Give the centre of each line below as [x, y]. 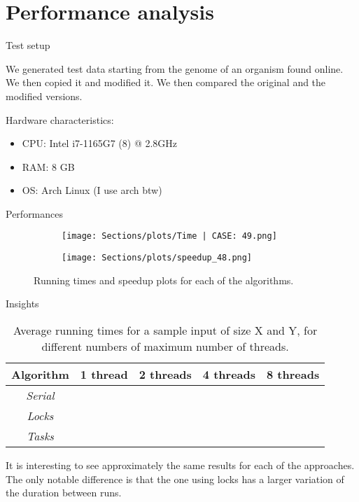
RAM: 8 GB [48, 166]
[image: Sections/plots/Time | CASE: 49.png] [169, 236]
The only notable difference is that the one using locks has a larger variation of [175, 479]
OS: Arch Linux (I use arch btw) [92, 190]
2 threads [165, 374]
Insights [22, 304]
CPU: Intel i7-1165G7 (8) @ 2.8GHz [100, 143]
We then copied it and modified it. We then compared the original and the [166, 82]
